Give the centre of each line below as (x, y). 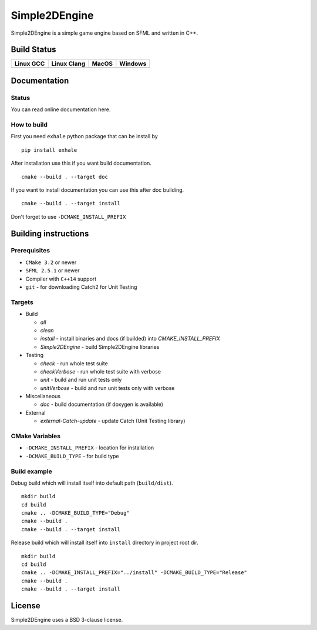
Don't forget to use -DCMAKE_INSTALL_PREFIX (68, 216)
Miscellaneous (43, 396)
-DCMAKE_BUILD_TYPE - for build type (72, 456)
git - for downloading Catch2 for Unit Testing (81, 287)
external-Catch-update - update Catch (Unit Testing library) (113, 421)
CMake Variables (36, 436)
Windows (133, 64)
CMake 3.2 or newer (51, 262)
